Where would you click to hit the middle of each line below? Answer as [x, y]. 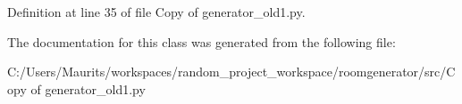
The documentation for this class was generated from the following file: [202, 41]
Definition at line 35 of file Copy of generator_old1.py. [156, 12]
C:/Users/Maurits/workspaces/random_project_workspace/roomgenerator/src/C [231, 72]
